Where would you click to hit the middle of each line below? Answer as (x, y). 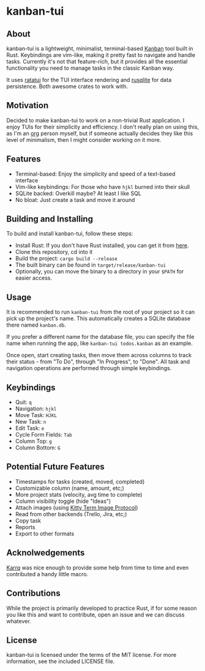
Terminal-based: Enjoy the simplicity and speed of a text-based (95, 174)
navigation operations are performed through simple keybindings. (89, 368)
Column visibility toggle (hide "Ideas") (63, 501)
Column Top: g (33, 441)
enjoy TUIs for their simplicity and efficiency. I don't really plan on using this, (103, 127)
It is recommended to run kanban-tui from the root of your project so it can (101, 312)
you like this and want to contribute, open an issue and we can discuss (95, 614)
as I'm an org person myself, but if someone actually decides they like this (100, 133)
